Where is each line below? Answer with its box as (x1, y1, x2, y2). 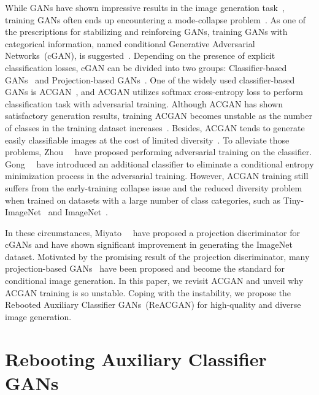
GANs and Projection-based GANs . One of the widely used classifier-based (5, 73, 295, 86)
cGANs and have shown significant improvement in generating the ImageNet (5, 238, 293, 251)
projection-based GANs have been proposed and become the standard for (5, 262, 285, 275)
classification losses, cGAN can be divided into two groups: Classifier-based (5, 61, 287, 74)
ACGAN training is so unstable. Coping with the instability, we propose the (5, 286, 291, 299)
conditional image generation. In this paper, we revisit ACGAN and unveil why (5, 274, 304, 287)
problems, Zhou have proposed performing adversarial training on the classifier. (5, 145, 312, 158)
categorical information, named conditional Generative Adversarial (5, 37, 255, 50)
